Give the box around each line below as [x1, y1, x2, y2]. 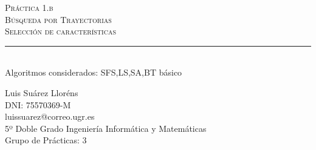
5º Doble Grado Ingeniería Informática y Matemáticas [5, 122, 207, 134]
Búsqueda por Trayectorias [5, 13, 112, 25]
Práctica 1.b [5, 1, 53, 13]
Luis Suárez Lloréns [5, 86, 78, 99]
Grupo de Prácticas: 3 [5, 134, 87, 146]
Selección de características [5, 25, 116, 37]
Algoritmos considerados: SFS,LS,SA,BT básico [5, 66, 182, 79]
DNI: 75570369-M [5, 98, 71, 111]
